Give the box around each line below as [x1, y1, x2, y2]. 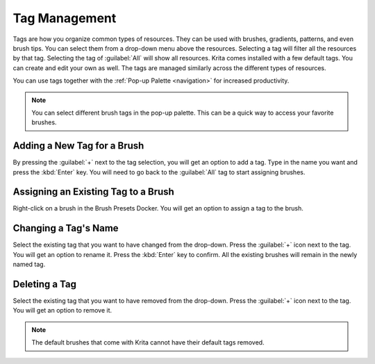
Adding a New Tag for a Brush [12, 140, 144, 152]
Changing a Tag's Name [12, 222, 119, 234]
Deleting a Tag [12, 278, 76, 290]
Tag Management [12, 10, 117, 26]
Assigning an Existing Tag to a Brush [12, 186, 175, 198]
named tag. [12, 260, 46, 269]
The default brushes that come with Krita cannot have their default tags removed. [31, 338, 265, 347]
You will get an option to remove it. [12, 306, 112, 315]
